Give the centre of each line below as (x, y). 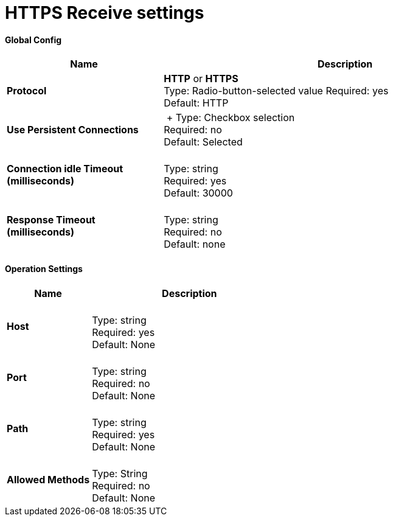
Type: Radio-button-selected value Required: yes (276, 91)
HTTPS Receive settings (105, 13)
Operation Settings (44, 268)
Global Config (33, 40)
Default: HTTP (196, 103)
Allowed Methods (48, 479)
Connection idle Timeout (65, 169)
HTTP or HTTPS (201, 79)
